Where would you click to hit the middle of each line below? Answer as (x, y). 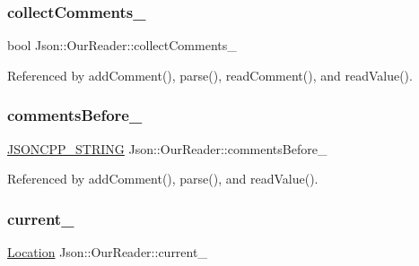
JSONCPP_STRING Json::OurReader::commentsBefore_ (167, 148)
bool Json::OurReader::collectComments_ (122, 45)
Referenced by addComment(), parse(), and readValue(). (163, 179)
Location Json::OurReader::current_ (107, 252)
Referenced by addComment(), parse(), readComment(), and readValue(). (210, 75)
